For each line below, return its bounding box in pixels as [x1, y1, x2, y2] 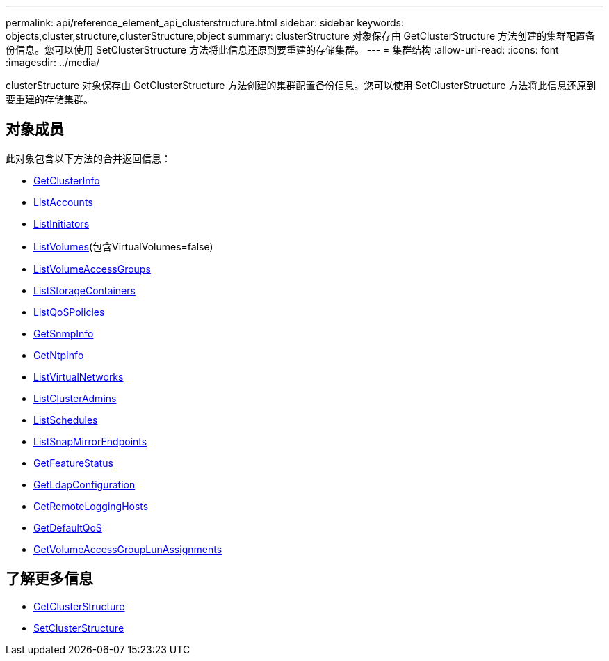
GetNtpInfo [33, 349, 84, 361]
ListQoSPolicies [33, 305, 105, 318]
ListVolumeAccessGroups [33, 262, 151, 275]
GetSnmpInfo [33, 327, 94, 340]
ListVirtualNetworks [33, 370, 124, 383]
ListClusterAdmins [33, 392, 117, 404]
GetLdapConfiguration [33, 478, 136, 491]
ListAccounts [33, 196, 93, 208]
